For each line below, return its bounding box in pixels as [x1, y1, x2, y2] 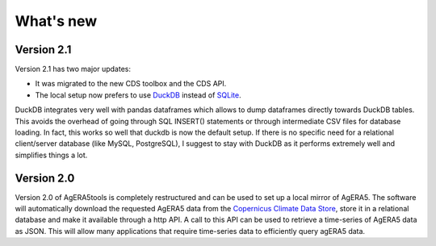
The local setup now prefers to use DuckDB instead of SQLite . [35, 90, 241, 100]
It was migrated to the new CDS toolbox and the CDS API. [35, 79, 227, 89]
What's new [15, 12, 98, 30]
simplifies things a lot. [15, 150, 88, 160]
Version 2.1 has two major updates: [15, 65, 131, 74]
